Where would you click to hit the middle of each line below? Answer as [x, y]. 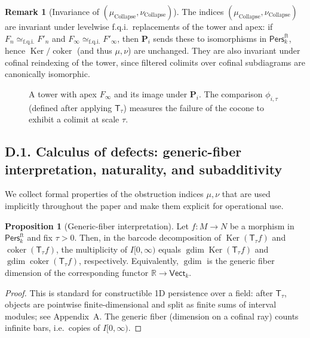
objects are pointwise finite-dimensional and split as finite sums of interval [141, 304]
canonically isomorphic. [47, 74]
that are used [246, 194]
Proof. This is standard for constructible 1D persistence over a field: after [139, 292]
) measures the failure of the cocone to [194, 107]
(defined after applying [70, 107]
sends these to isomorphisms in [210, 38]
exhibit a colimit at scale [74, 119]
